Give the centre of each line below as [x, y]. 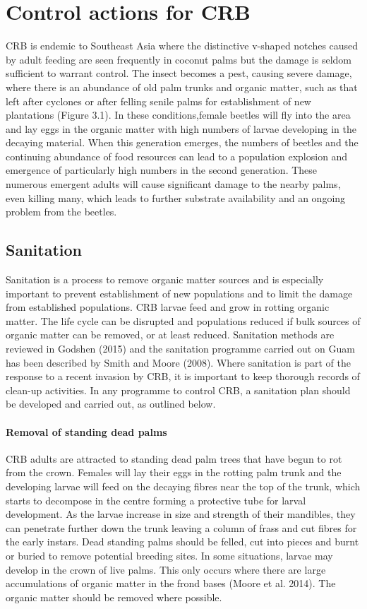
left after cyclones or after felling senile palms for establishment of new [158, 101]
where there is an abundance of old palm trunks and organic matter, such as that [182, 87]
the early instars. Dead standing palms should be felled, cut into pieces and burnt [182, 542]
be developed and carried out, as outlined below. [111, 404]
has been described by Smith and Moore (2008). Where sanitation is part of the [178, 362]
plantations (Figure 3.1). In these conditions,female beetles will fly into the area [178, 115]
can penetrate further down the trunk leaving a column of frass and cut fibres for [181, 527]
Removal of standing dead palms [86, 431]
